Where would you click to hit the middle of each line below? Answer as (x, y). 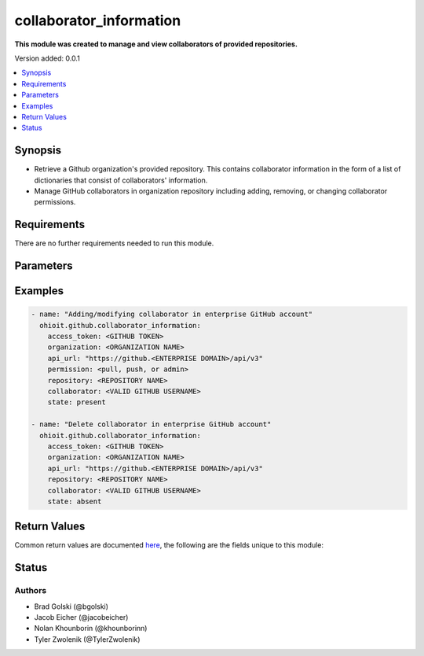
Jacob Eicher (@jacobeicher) (81, 617)
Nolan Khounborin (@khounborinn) (91, 628)
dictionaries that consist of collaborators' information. (121, 180)
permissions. (55, 202)
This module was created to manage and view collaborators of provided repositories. (156, 44)
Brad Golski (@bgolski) (71, 606)
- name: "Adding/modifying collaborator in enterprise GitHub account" (172, 314)
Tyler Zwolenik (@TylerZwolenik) (87, 639)
